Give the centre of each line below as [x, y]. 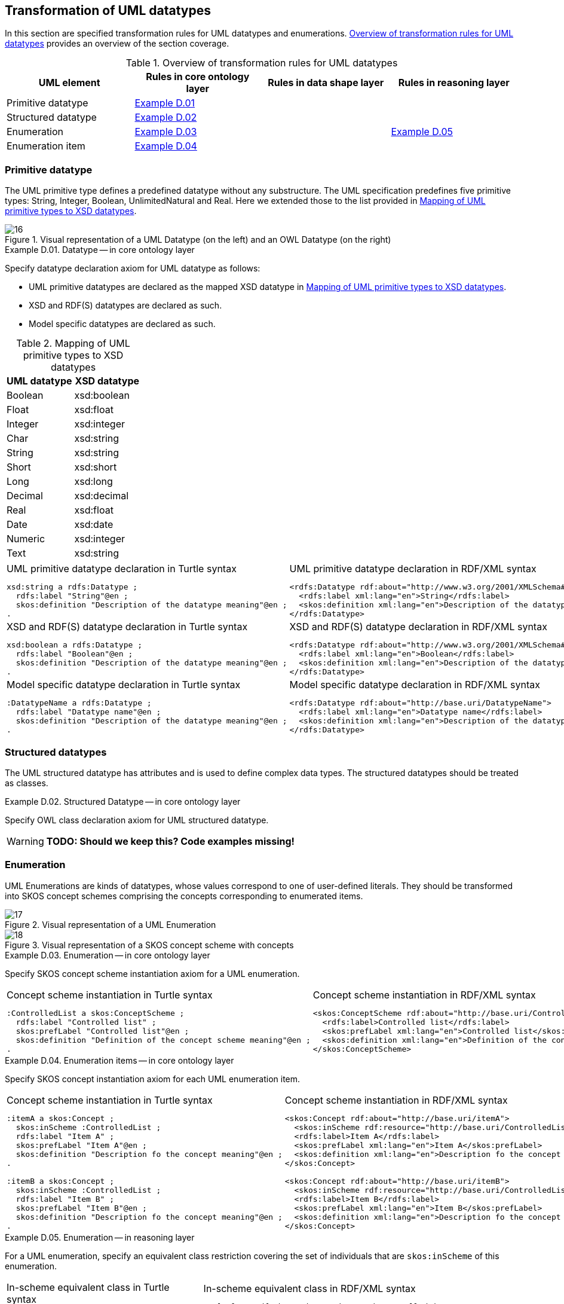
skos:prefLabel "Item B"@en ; [81, 1208]
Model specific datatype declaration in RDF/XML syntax [415, 685]
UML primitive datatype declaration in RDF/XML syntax [413, 569]
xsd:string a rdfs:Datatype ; [72, 587]
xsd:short [96, 467]
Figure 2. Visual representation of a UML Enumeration [111, 924]
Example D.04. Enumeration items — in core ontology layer [119, 1060]
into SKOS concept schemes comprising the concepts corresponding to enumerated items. [184, 896]
